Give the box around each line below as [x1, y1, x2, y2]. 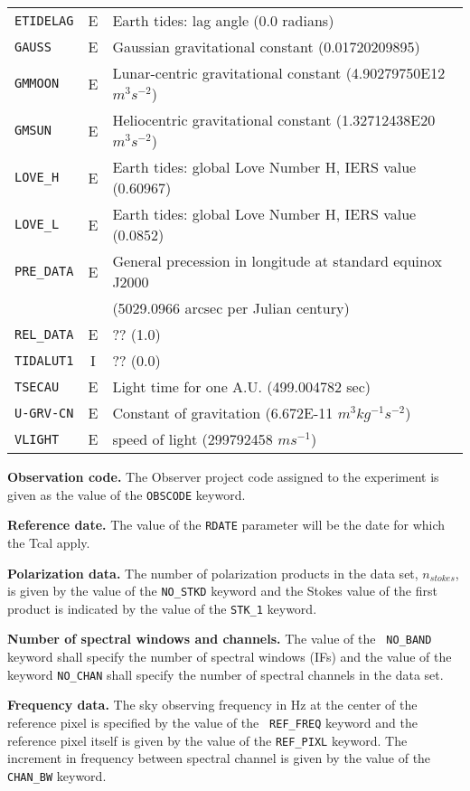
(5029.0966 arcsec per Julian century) [112, 297, 350, 318]
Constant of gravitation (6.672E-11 [112, 402, 334, 423]
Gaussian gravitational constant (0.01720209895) [112, 36, 420, 57]
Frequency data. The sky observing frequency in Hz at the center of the [7, 695, 418, 714]
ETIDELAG [14, 13, 74, 28]
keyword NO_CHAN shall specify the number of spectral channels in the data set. [7, 664, 444, 683]
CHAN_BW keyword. [7, 766, 107, 785]
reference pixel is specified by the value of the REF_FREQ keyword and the [7, 712, 418, 731]
